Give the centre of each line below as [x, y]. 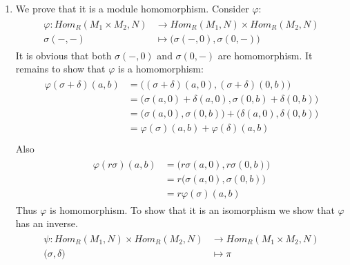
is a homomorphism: [161, 69]
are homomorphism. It [265, 55]
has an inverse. [47, 223]
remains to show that [60, 69]
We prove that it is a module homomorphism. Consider [132, 8]
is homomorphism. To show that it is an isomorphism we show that [192, 209]
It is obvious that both [64, 55]
